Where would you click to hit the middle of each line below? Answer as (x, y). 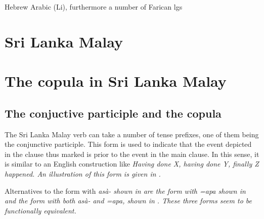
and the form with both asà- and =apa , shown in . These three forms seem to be (128, 201)
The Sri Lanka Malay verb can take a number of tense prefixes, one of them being (132, 134)
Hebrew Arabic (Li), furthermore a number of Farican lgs (94, 7)
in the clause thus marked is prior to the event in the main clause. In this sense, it (132, 154)
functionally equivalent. (40, 210)
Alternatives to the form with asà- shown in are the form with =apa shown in (125, 190)
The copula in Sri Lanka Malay (116, 81)
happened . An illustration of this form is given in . (83, 173)
